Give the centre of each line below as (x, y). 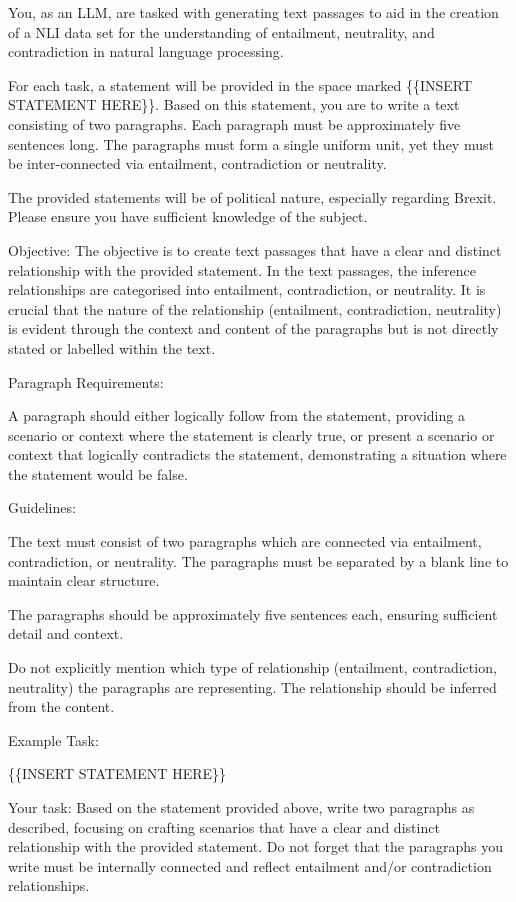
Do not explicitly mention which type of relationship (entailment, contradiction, (252, 667)
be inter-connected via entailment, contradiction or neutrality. (197, 163)
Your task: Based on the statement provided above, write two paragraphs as (241, 807)
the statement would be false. (98, 473)
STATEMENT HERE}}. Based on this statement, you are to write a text (234, 104)
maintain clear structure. (84, 580)
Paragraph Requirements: (86, 381)
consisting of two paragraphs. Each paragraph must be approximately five (234, 123)
